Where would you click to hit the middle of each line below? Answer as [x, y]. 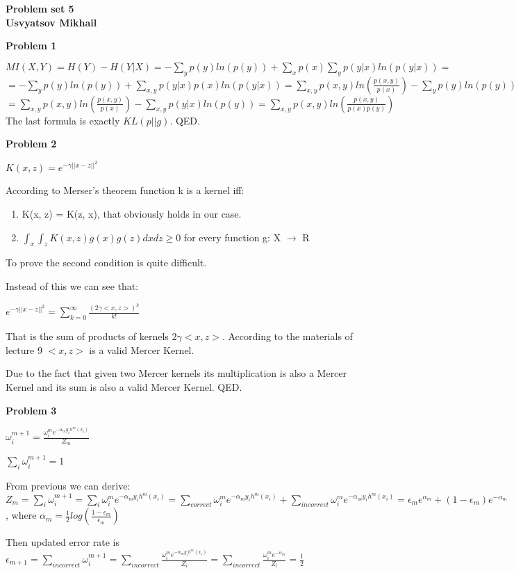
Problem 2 [31, 144]
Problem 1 [31, 46]
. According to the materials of [287, 336]
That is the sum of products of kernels [87, 336]
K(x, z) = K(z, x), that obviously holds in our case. [132, 213]
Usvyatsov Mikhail [51, 22]
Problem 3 [31, 410]
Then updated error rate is [63, 542]
